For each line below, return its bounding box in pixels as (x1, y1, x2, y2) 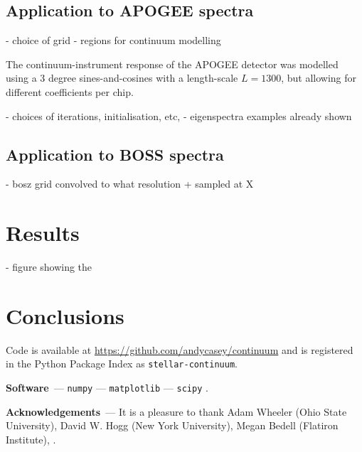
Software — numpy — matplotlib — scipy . (6, 380, 208, 395)
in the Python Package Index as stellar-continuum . (6, 356, 238, 371)
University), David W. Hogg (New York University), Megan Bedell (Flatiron (6, 418, 339, 433)
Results (6, 218, 80, 247)
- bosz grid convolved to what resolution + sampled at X (6, 176, 254, 191)
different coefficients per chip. (6, 84, 134, 99)
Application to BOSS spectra (6, 143, 224, 165)
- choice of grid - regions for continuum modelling (6, 33, 221, 48)
